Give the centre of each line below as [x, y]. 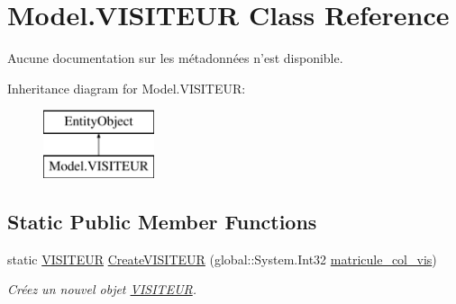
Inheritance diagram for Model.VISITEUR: [127, 88]
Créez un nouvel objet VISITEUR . [102, 289]
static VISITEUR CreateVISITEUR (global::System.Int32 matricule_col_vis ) [222, 259]
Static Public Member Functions [162, 221]
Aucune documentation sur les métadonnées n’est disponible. [175, 58]
